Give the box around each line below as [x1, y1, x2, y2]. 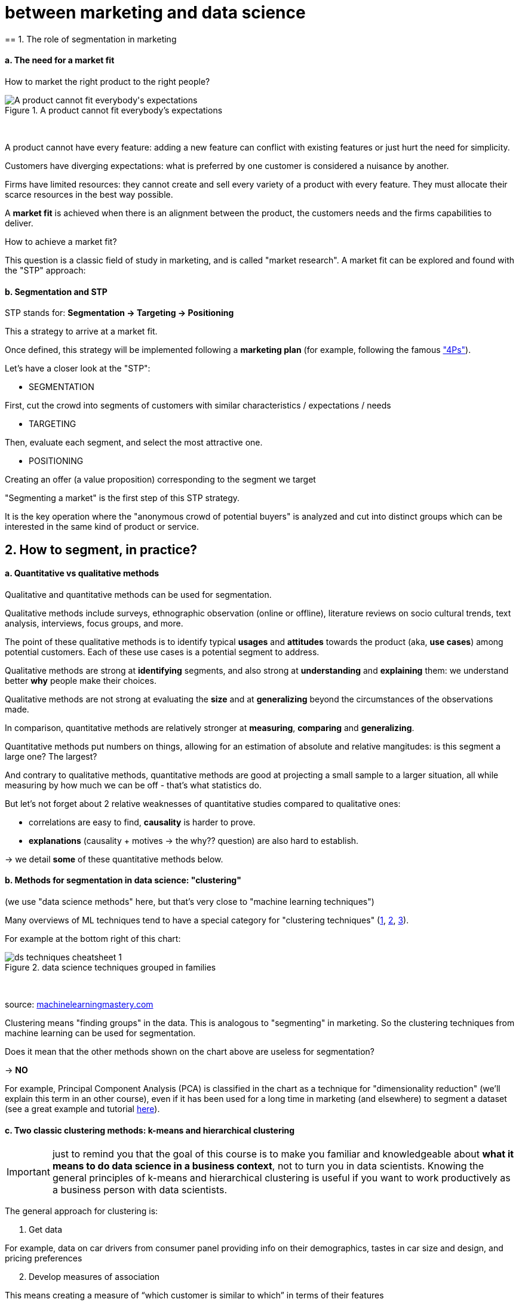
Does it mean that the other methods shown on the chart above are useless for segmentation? [5, 1046, 374, 1057]
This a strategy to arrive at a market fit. [5, 326, 158, 337]
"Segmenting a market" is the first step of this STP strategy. [5, 493, 240, 503]
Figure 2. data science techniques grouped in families [5, 962, 216, 973]
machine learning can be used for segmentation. [5, 1028, 196, 1039]
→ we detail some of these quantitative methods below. [5, 853, 223, 864]
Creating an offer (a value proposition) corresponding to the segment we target [5, 474, 316, 485]
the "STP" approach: [5, 265, 86, 275]
